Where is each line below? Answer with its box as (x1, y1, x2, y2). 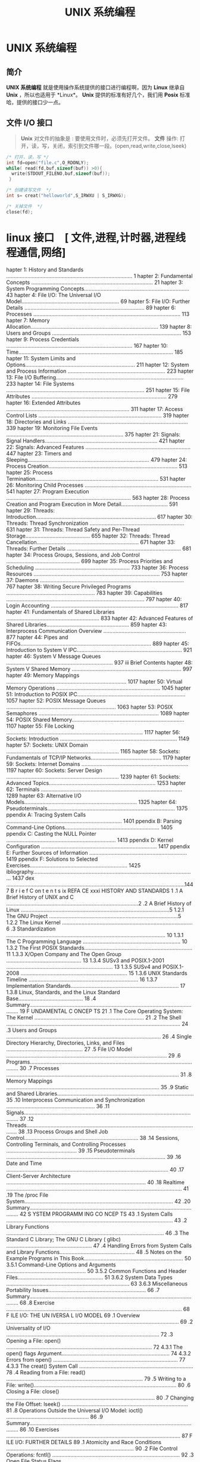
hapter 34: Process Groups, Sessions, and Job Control (6, 551, 140, 558)
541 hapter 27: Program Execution (6, 487, 89, 495)
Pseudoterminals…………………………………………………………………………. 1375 (6, 805, 188, 812)
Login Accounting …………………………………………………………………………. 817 (6, 602, 189, 609)
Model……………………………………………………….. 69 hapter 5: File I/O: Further (6, 298, 190, 305)
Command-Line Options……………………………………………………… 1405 (6, 824, 173, 831)
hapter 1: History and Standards (6, 266, 84, 273)
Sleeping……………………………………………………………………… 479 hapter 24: (6, 456, 187, 463)
